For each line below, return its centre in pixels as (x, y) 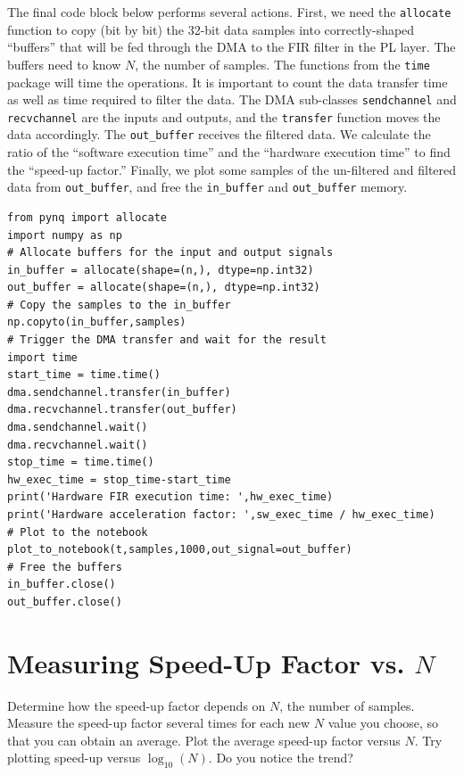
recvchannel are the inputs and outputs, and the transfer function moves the (224, 116)
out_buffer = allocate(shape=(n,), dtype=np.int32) (164, 288)
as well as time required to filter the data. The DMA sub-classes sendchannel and (232, 99)
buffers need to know (64, 64)
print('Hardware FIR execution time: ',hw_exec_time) (170, 497)
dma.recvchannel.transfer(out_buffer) (122, 410)
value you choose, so (383, 723)
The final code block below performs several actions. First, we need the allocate (229, 12)
